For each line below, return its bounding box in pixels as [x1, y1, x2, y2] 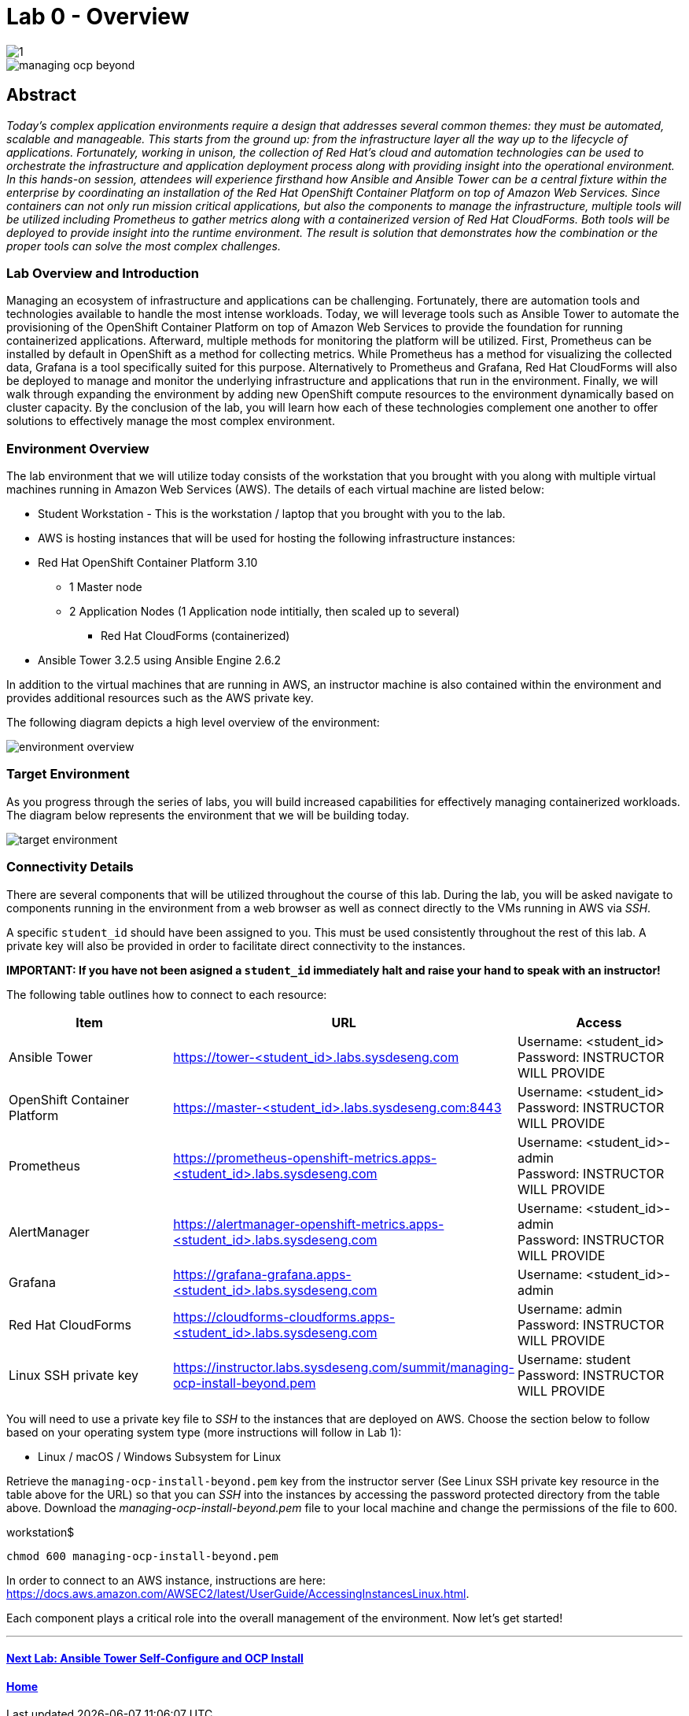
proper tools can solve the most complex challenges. [6, 239, 281, 253]
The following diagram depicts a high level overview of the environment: [6, 716, 380, 730]
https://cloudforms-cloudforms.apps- [173, 1308, 396, 1325]
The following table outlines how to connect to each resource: [6, 987, 327, 1001]
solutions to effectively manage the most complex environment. [6, 414, 335, 428]
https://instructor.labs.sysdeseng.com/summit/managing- [173, 1359, 514, 1375]
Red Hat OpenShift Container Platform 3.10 [38, 556, 258, 570]
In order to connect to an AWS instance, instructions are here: [6, 1573, 326, 1587]
